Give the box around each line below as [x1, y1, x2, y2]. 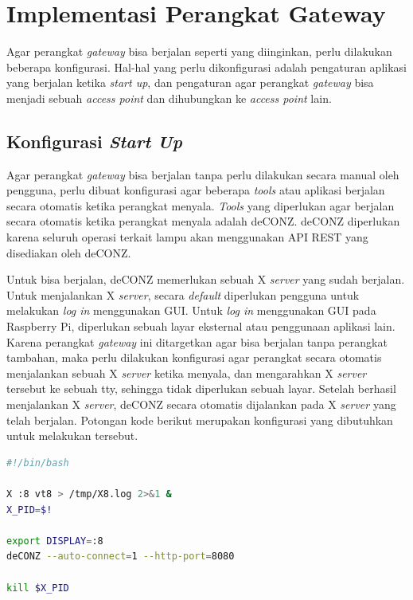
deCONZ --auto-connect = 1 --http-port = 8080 [6, 551, 235, 563]
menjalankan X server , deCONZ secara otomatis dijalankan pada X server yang [6, 396, 396, 413]
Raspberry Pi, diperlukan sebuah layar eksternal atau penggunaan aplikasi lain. [6, 318, 395, 335]
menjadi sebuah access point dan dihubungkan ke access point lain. [6, 89, 332, 106]
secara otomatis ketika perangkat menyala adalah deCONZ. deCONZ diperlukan [6, 213, 400, 229]
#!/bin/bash [6, 457, 69, 469]
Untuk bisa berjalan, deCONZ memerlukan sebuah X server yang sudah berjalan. [6, 271, 405, 288]
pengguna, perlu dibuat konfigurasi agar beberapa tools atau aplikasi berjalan [6, 182, 385, 198]
